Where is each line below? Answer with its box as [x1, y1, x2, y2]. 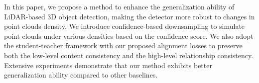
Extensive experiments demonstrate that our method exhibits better [4, 60, 212, 70]
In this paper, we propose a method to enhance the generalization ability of [4, 1, 235, 11]
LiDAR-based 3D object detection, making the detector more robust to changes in [4, 11, 255, 21]
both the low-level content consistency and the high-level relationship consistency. [4, 50, 254, 60]
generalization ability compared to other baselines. [4, 70, 158, 80]
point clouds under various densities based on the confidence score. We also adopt [4, 30, 254, 41]
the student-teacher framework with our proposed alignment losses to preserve [4, 40, 243, 51]
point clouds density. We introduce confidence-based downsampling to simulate [4, 21, 245, 31]
